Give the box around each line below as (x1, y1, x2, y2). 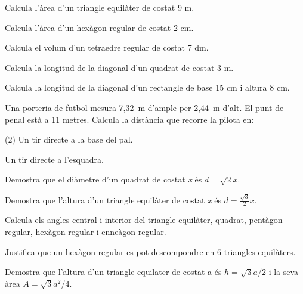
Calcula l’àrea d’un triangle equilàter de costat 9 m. (5, 1, 194, 13)
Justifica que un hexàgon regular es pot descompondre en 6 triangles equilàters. (5, 245, 296, 258)
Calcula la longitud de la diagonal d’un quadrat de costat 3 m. (5, 61, 234, 73)
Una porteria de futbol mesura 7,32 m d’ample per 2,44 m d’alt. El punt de (5, 101, 284, 113)
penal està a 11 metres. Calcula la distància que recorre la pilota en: (5, 113, 254, 125)
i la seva (268, 265, 299, 278)
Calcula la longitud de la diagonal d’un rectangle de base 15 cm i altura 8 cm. (5, 81, 290, 94)
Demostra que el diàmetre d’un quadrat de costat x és (5, 173, 202, 185)
